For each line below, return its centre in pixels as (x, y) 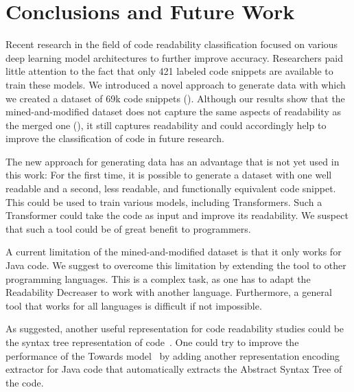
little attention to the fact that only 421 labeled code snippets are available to (169, 71)
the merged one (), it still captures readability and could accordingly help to (166, 125)
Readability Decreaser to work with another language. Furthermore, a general (169, 292)
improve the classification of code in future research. (115, 138)
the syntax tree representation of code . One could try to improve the (152, 342)
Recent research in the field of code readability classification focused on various (172, 44)
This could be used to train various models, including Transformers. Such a (164, 201)
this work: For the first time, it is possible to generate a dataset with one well (169, 175)
